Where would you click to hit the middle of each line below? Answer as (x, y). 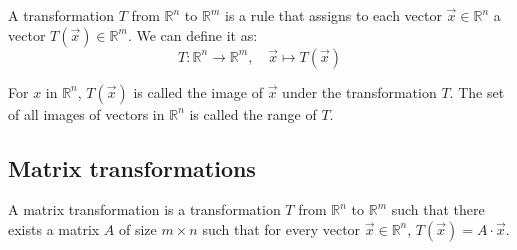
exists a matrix (54, 228)
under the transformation (359, 91)
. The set (477, 91)
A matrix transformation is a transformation (144, 209)
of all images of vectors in (86, 113)
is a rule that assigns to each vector (333, 15)
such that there (438, 209)
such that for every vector (281, 228)
